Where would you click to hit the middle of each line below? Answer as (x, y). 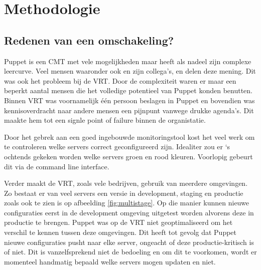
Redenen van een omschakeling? (89, 40)
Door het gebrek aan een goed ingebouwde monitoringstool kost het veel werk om (129, 137)
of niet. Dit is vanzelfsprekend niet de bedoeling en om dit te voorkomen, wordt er (130, 252)
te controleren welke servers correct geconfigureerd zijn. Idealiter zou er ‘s (117, 147)
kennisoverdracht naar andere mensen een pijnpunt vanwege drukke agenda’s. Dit (129, 110)
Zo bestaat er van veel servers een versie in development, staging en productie (124, 193)
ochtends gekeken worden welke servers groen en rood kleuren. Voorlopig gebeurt (128, 156)
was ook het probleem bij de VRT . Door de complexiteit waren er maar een (120, 80)
